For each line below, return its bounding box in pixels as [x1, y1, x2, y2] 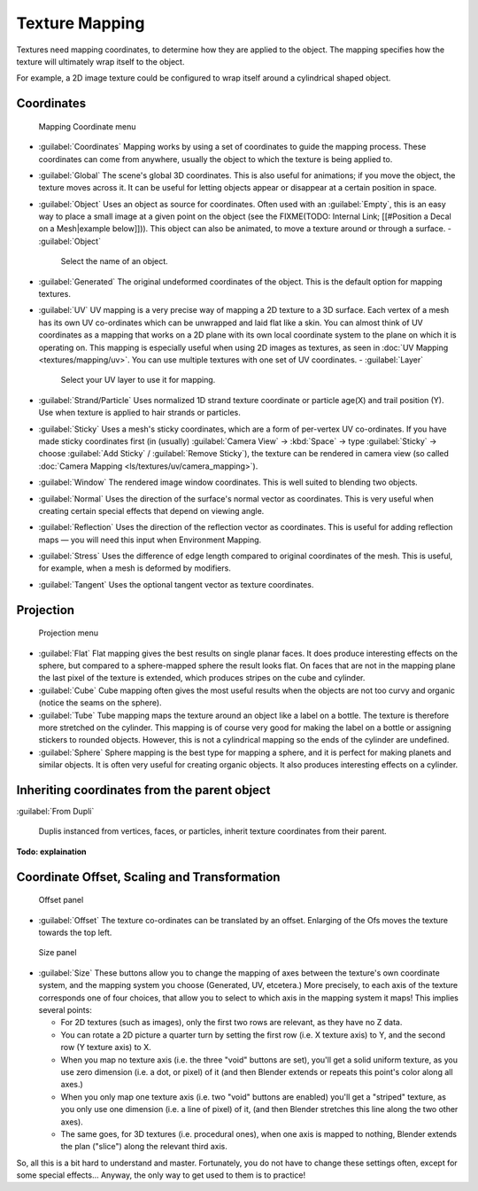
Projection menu [38, 627, 99, 638]
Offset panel [38, 895, 84, 906]
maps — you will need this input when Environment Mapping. [38, 534, 262, 545]
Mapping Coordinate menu [38, 121, 136, 132]
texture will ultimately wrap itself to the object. [16, 56, 185, 66]
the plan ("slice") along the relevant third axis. [60, 1141, 227, 1152]
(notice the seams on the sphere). [38, 697, 163, 708]
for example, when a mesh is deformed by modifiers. [38, 563, 232, 573]
